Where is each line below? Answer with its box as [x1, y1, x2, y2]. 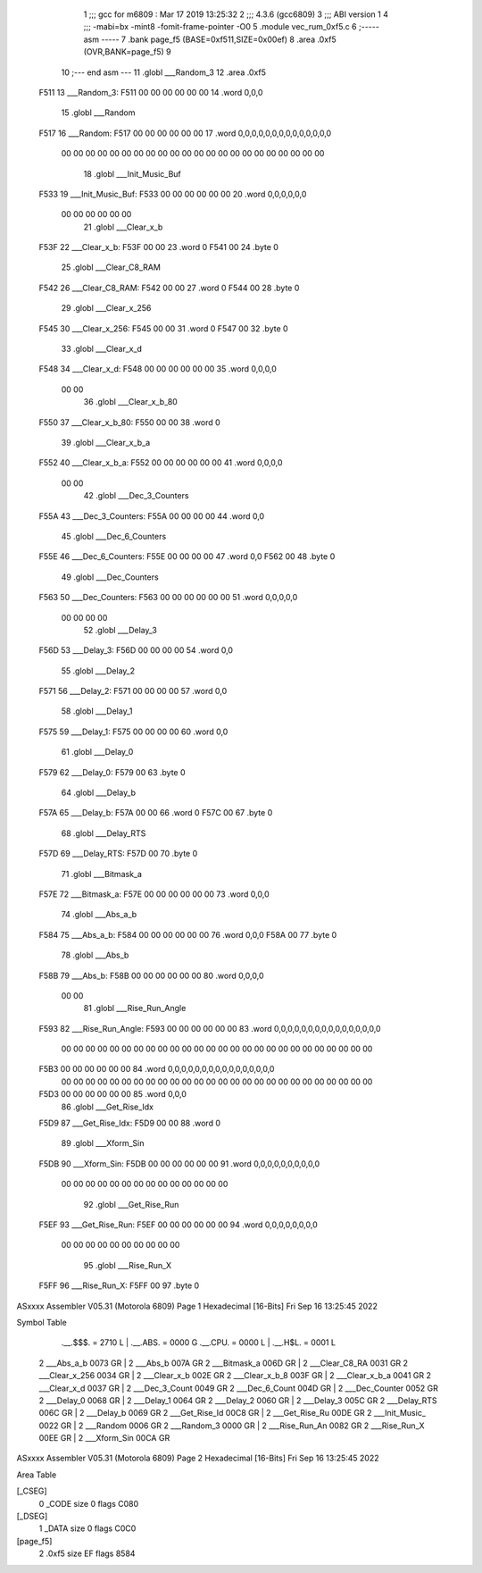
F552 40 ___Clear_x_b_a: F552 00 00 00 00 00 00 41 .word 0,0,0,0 [38, 457, 283, 468]
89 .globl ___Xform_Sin [61, 1138, 145, 1149]
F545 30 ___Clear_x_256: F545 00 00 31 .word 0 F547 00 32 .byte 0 [38, 322, 289, 334]
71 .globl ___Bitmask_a [61, 868, 143, 879]
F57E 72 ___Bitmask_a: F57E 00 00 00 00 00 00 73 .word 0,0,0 [38, 889, 270, 899]
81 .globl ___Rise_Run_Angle [83, 1003, 187, 1014]
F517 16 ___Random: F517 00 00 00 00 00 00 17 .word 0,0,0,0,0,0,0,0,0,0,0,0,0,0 [38, 128, 332, 138]
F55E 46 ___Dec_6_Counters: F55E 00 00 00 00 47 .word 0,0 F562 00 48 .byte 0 [38, 551, 336, 562]
